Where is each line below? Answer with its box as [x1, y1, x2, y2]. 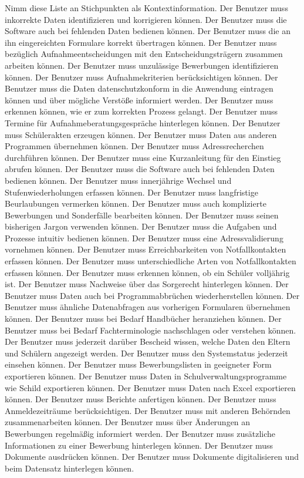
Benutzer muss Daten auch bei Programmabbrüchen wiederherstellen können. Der [5, 289, 300, 301]
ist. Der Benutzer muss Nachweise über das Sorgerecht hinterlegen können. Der [5, 278, 289, 290]
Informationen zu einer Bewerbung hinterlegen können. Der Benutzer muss [5, 439, 273, 451]
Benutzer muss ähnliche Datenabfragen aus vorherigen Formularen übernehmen [5, 301, 291, 313]
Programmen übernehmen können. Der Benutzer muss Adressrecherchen [5, 140, 264, 152]
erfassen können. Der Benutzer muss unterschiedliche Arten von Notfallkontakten [5, 255, 296, 267]
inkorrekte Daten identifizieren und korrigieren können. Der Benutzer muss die [5, 13, 287, 25]
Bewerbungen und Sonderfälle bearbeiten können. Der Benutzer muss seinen [5, 208, 279, 221]
